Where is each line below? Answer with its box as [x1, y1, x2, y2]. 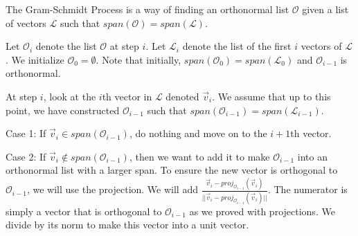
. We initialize [6, 52, 64, 66]
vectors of [301, 39, 342, 53]
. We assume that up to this [212, 89, 331, 103]
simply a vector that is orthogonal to [6, 203, 162, 218]
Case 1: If [6, 126, 46, 140]
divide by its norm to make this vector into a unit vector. [6, 217, 249, 232]
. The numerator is [267, 182, 348, 197]
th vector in [102, 89, 152, 103]
